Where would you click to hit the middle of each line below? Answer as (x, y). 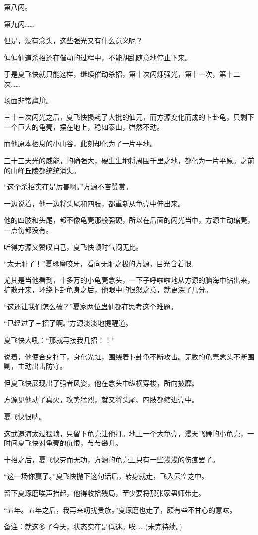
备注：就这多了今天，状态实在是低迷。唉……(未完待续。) (93, 526)
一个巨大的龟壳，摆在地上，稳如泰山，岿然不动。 (84, 127)
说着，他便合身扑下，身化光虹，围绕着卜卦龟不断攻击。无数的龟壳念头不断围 (129, 356)
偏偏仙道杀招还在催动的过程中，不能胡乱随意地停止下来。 (98, 57)
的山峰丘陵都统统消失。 (42, 170)
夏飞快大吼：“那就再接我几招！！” (60, 340)
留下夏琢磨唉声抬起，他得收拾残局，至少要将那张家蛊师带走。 (105, 493)
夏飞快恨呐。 (25, 416)
